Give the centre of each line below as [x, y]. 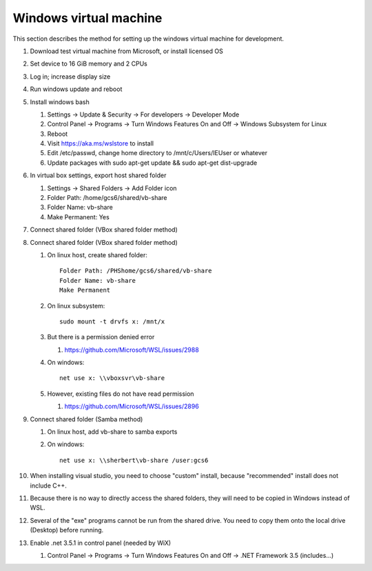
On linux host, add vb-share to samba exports [112, 432]
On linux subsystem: [76, 305]
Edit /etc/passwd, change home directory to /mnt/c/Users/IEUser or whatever [157, 153]
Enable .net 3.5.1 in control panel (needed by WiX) [101, 543]
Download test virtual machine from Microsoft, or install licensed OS [126, 51]
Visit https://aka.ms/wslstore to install [101, 143]
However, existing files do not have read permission [121, 394]
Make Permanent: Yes [78, 217]
